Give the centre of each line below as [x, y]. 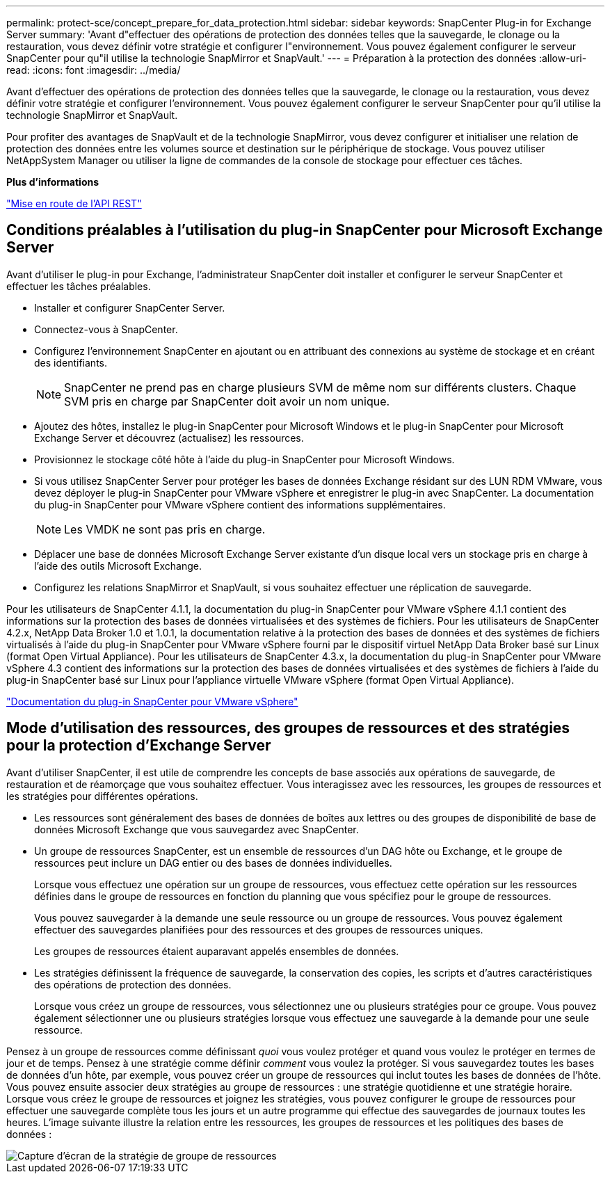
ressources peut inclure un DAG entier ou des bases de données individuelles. [213, 863]
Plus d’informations [53, 182]
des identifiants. [71, 362]
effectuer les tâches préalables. [79, 286]
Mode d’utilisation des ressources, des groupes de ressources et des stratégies [288, 728]
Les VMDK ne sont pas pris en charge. [165, 529]
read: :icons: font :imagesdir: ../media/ [94, 70]
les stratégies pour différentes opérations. [102, 796]
